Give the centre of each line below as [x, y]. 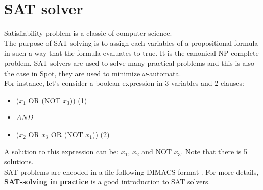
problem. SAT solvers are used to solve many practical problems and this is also [129, 63]
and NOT [157, 151]
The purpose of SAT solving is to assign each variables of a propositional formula [131, 43]
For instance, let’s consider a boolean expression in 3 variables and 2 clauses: [124, 83]
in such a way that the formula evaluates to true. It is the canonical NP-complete [131, 53]
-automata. [164, 73]
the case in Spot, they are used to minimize [72, 73]
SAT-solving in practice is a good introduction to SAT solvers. [107, 182]
